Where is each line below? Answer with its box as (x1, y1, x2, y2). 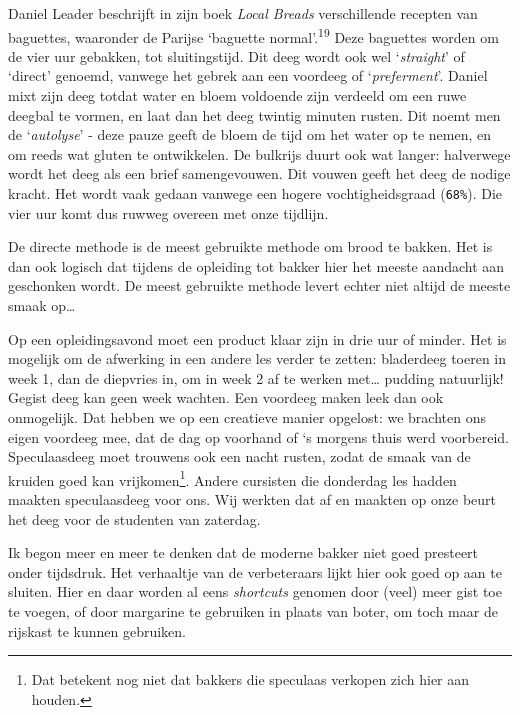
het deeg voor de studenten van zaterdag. (8, 508, 261, 529)
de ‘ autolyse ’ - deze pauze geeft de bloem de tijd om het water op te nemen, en (8, 124, 491, 145)
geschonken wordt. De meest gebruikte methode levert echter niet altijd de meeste (8, 275, 511, 296)
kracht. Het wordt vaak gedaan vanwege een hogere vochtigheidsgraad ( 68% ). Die (8, 183, 502, 203)
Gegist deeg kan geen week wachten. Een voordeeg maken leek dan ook (8, 387, 444, 408)
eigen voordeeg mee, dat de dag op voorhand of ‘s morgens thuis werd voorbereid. (8, 426, 509, 447)
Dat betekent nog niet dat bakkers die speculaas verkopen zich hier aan (31, 669, 470, 690)
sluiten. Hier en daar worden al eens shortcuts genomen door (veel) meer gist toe (8, 581, 502, 602)
